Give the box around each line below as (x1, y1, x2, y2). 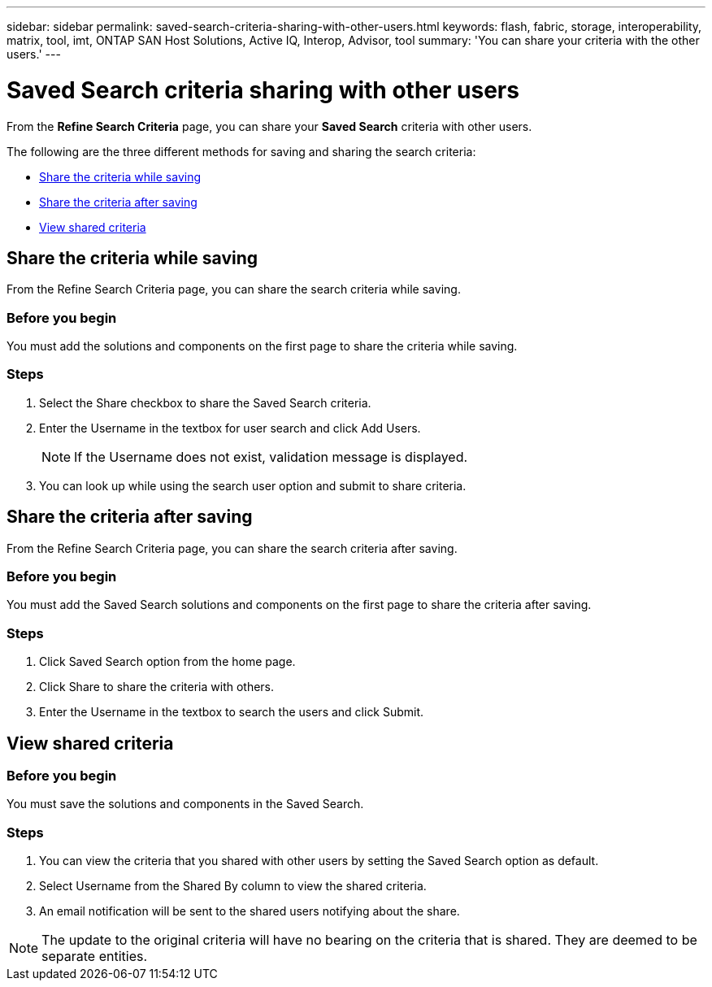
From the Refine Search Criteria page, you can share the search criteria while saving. (7, 282, 461, 297)
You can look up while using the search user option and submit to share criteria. (39, 478, 467, 493)
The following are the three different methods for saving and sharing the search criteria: (7, 144, 476, 159)
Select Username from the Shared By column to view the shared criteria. (39, 879, 427, 894)
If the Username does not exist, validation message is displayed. (74, 448, 468, 465)
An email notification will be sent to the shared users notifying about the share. (39, 904, 460, 919)
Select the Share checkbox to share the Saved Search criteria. (39, 395, 371, 410)
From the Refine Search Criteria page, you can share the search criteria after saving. (7, 541, 458, 555)
